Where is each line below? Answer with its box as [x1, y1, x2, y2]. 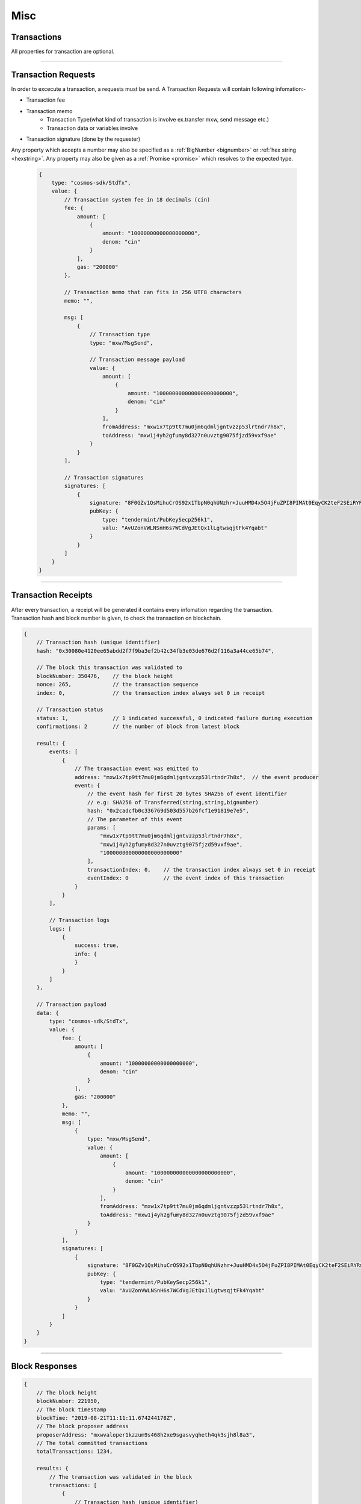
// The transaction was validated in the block [49, 1473, 193, 1480]
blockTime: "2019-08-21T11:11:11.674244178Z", [36, 1414, 177, 1421]
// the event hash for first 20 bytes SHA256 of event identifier [87, 791, 288, 797]
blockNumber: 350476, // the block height [36, 673, 173, 679]
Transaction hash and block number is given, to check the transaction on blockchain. [11, 614, 222, 621]
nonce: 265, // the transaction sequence [36, 681, 199, 688]
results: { [36, 1465, 69, 1472]
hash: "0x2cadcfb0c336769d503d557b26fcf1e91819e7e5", [87, 807, 250, 815]
